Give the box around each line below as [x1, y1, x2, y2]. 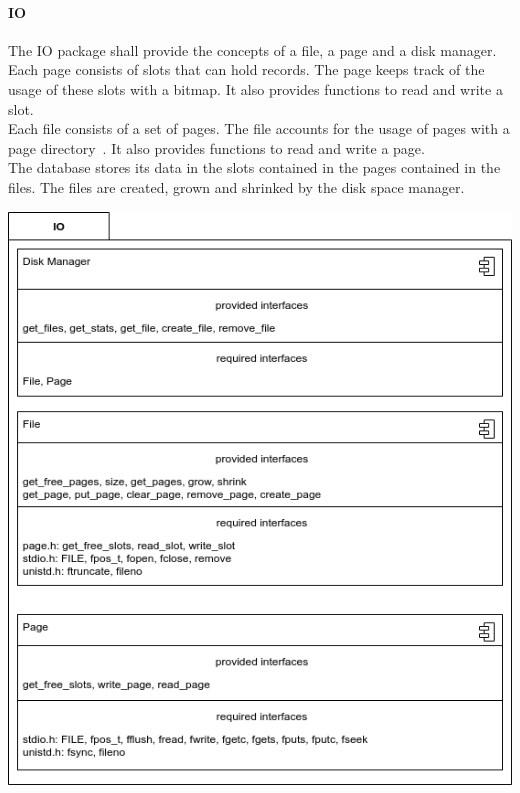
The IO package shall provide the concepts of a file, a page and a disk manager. [8, 39, 497, 60]
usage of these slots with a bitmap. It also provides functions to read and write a [8, 78, 503, 99]
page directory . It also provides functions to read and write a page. [8, 137, 425, 158]
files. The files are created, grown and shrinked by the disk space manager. [8, 176, 465, 197]
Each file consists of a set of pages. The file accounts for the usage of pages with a [8, 118, 510, 139]
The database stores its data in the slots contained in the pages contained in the [8, 157, 501, 178]
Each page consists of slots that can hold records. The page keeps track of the [8, 59, 485, 80]
